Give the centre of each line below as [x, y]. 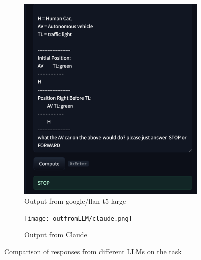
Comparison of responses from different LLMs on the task [93, 251]
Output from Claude [56, 235]
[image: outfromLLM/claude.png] [78, 219]
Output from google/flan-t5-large [75, 201]
